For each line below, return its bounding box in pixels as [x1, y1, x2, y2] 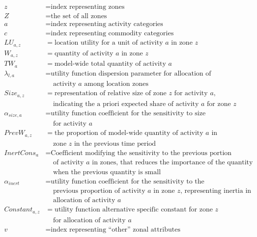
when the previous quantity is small [53, 168, 161, 176]
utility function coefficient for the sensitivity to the [51, 178, 204, 185]
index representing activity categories [51, 21, 163, 28]
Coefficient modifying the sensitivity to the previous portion [51, 150, 232, 157]
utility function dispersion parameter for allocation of [51, 70, 211, 77]
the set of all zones [51, 13, 107, 20]
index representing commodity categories [51, 30, 174, 37]
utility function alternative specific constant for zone [55, 206, 213, 213]
